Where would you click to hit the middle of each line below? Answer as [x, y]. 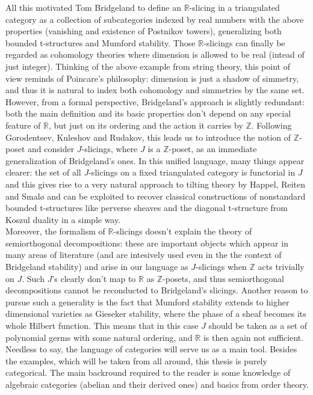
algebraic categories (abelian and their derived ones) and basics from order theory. [157, 384]
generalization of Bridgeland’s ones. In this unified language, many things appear [155, 160]
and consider [51, 149]
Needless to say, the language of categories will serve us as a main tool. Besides [151, 349]
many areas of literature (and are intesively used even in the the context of [144, 255]
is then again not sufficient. [253, 337]
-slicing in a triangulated [234, 7]
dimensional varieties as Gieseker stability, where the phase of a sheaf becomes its [156, 314]
